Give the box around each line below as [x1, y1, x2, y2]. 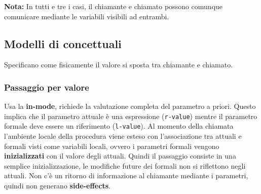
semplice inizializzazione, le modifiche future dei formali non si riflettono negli [4, 160, 246, 171]
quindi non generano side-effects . [4, 180, 110, 191]
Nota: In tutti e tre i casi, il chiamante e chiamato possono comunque [4, 1, 223, 11]
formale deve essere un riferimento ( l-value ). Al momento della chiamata [4, 121, 234, 131]
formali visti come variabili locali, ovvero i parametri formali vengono [4, 140, 219, 151]
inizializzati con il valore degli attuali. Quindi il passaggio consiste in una [4, 150, 236, 161]
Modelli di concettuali [4, 35, 122, 51]
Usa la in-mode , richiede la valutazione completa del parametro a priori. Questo [4, 101, 256, 111]
